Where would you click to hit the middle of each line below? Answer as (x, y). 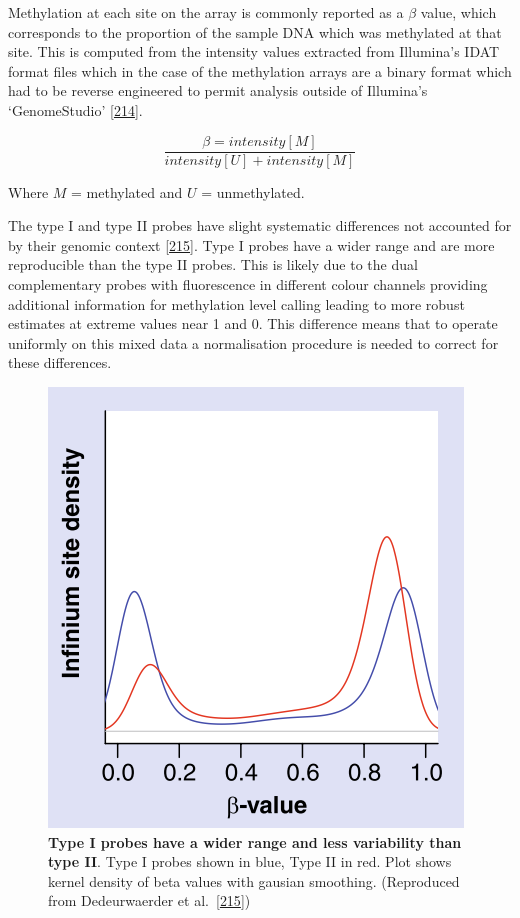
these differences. (60, 362)
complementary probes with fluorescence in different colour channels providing (248, 284)
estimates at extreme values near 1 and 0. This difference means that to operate (253, 323)
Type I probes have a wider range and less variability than (255, 841)
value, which (458, 12)
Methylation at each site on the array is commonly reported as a (206, 12)
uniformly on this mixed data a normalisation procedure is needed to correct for (253, 342)
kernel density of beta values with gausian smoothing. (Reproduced (254, 880)
